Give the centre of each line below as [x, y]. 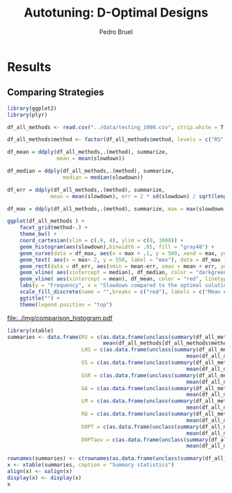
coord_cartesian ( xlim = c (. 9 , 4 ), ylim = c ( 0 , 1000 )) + [102, 240]
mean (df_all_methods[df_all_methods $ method [166, 343]
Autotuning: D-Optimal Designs [116, 13]
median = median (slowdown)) [103, 177]
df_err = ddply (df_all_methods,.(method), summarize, [86, 190]
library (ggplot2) [32, 108]
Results [29, 67]
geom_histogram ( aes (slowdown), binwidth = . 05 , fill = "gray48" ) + [117, 246]
